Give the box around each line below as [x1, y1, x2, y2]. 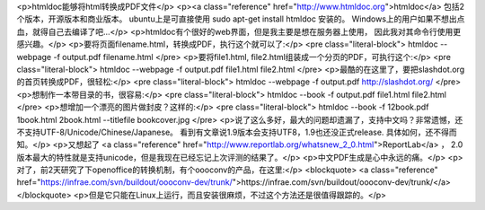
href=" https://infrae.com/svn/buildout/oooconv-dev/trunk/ [16, 177, 234, 188]
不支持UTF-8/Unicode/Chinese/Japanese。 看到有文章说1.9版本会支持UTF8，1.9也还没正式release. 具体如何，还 [16, 127, 434, 137]
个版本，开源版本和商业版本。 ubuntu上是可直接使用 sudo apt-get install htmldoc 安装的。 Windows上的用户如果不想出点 [16, 13, 465, 24]
